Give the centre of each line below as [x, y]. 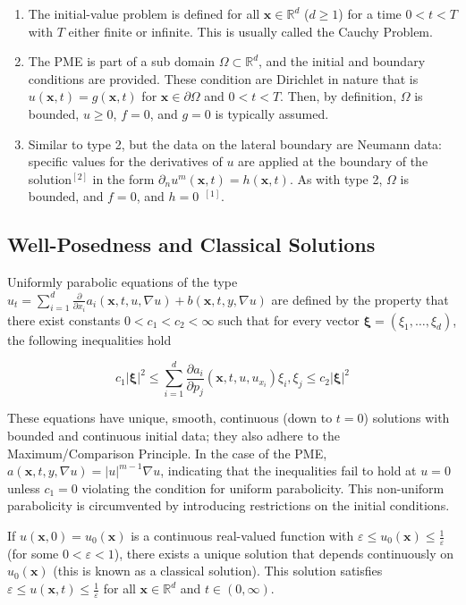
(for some [33, 553]
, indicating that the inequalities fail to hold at [288, 471]
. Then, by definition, [339, 96]
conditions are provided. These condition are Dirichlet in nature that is [223, 78]
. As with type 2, [336, 178]
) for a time [370, 13]
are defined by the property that [360, 299]
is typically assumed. [272, 113]
